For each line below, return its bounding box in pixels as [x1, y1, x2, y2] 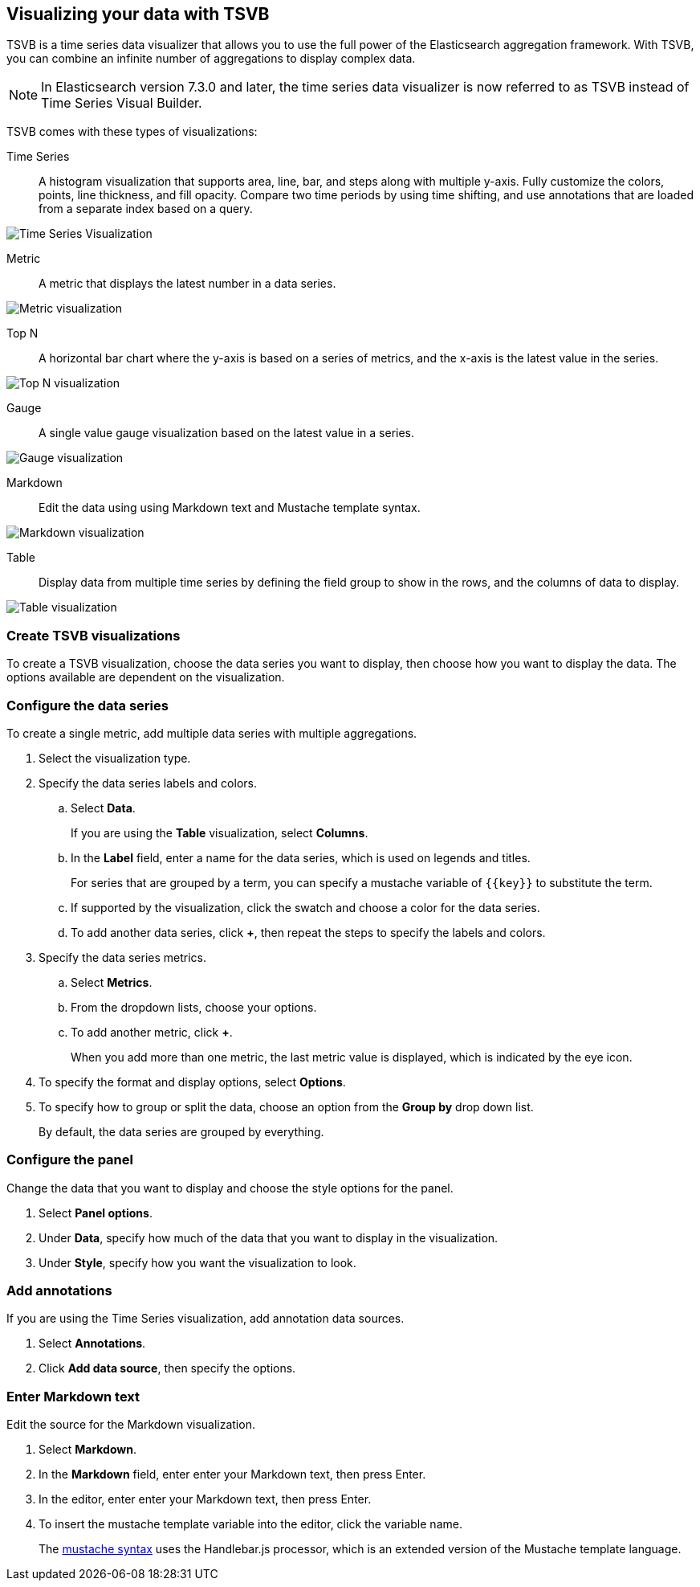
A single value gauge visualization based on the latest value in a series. [39, 426, 415, 440]
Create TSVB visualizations [6, 627, 181, 644]
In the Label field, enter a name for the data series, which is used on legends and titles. [71, 850, 531, 865]
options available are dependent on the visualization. [6, 670, 285, 685]
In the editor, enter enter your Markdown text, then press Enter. [39, 1492, 372, 1507]
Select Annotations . [39, 1336, 146, 1351]
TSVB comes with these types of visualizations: [6, 125, 258, 139]
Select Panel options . [39, 1205, 153, 1220]
